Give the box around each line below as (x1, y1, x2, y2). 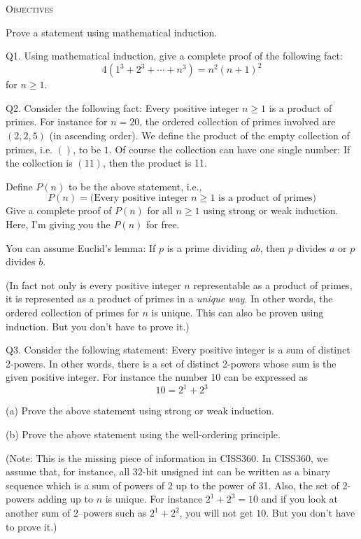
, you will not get (179, 505, 253, 520)
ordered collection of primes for (6, 305, 139, 319)
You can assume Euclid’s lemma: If (6, 240, 156, 255)
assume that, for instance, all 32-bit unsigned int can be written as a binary (6, 464, 331, 479)
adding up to (38, 491, 93, 506)
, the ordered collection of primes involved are (139, 114, 336, 129)
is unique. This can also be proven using (151, 305, 324, 319)
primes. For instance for (6, 114, 108, 129)
